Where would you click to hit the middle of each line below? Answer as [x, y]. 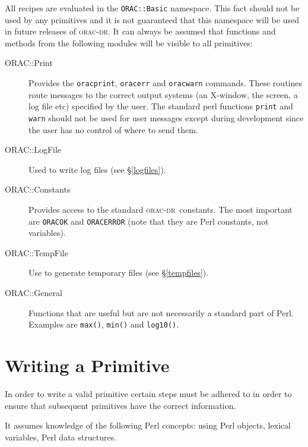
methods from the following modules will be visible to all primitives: [129, 43]
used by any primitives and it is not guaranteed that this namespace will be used [152, 19]
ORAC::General [34, 292]
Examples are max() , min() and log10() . [104, 324]
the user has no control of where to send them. [113, 129]
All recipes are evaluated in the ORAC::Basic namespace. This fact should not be [152, 8]
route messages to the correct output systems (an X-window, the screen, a [163, 94]
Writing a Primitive [87, 365]
